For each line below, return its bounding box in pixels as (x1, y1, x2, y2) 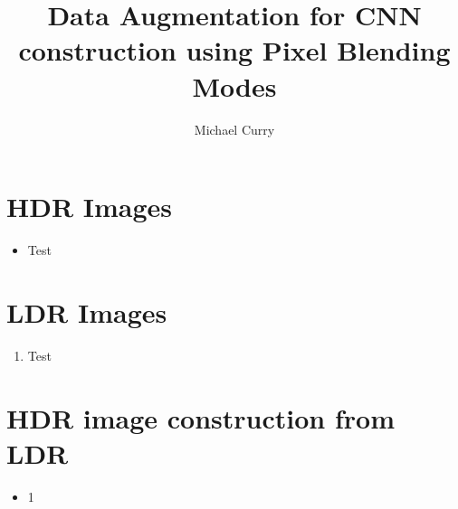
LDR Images (6, 293, 167, 330)
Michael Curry (194, 119, 275, 138)
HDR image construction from (6, 399, 395, 436)
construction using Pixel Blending (18, 32, 451, 69)
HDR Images (6, 188, 173, 225)
